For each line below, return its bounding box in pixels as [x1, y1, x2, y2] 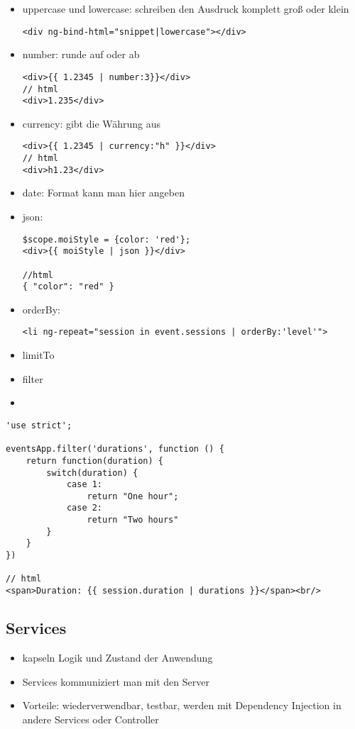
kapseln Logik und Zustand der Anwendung [22, 650, 213, 664]
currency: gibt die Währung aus [22, 116, 161, 130]
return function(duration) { [26, 455, 163, 466]
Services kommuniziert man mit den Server [22, 674, 209, 689]
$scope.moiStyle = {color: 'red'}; [22, 234, 191, 245]
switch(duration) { [46, 467, 138, 478]
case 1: [66, 479, 103, 490]
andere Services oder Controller [22, 711, 159, 726]
